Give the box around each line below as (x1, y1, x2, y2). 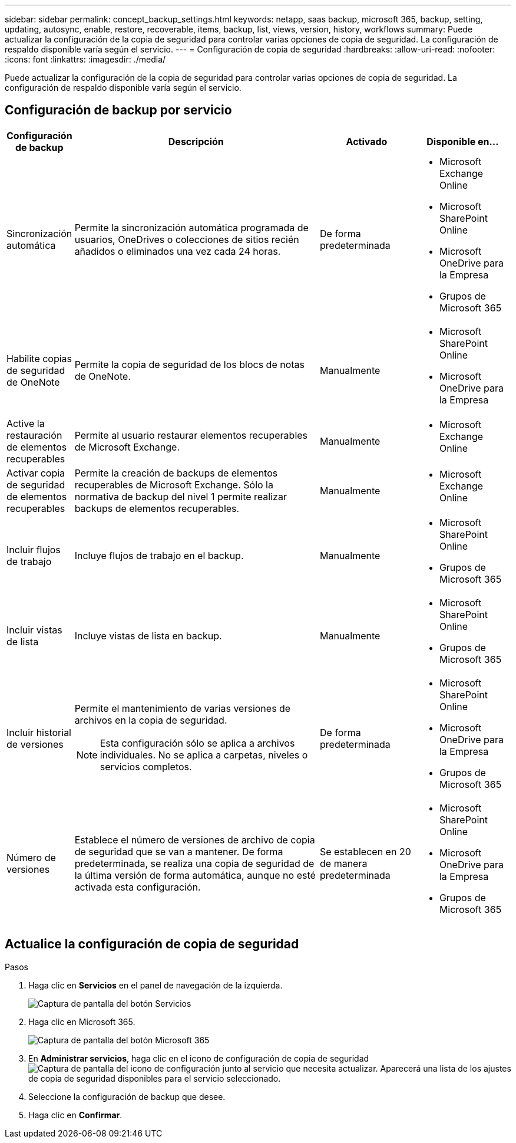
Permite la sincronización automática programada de (74, 221, 309, 234)
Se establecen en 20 (320, 845, 411, 858)
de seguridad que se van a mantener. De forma (74, 845, 283, 858)
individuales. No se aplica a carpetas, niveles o (100, 748, 308, 761)
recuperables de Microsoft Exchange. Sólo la (74, 478, 273, 491)
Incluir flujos (6, 543, 61, 556)
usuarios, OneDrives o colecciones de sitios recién (74, 233, 299, 245)
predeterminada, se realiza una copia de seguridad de (74, 857, 315, 869)
